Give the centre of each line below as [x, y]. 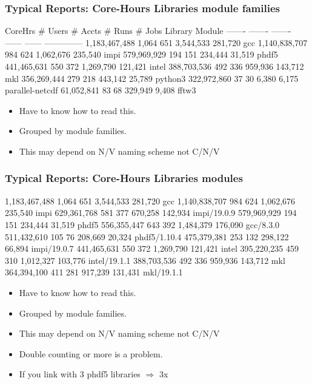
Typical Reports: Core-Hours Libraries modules [124, 178]
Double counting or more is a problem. [91, 353]
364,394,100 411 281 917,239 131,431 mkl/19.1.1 [94, 272]
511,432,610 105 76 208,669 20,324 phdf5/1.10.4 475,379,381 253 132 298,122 [147, 236]
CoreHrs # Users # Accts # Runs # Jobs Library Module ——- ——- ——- [148, 31]
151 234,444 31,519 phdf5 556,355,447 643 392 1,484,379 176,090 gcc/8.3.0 [142, 224]
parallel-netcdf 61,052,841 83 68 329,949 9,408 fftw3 [101, 90]
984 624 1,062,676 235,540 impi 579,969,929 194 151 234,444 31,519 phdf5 [141, 54]
